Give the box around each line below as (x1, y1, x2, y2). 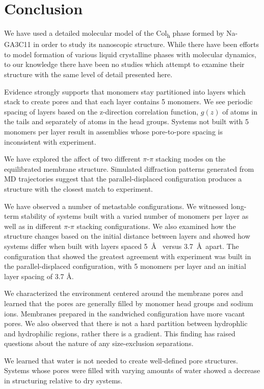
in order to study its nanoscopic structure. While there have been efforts (33, 39, 259, 50)
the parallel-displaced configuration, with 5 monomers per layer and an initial (4, 261, 246, 271)
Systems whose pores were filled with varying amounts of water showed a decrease (4, 365, 260, 376)
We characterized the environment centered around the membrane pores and (4, 288, 243, 299)
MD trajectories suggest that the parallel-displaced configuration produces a (4, 173, 242, 184)
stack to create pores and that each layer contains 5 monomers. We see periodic (4, 96, 253, 107)
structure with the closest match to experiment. (4, 183, 153, 194)
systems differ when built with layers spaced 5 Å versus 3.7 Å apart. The (4, 240, 239, 251)
